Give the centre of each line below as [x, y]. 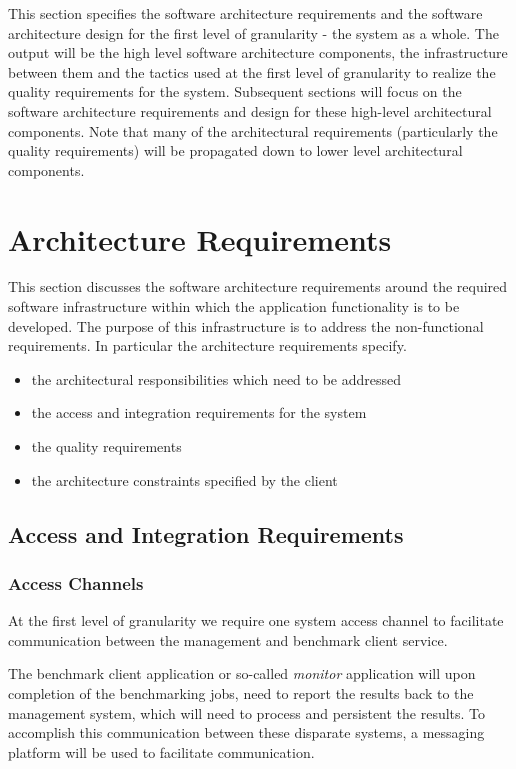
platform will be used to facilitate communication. [161, 751]
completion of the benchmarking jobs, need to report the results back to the [241, 693]
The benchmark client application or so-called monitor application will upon [242, 673]
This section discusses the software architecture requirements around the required [258, 286]
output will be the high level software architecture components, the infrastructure [258, 52]
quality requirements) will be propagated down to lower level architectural [235, 150]
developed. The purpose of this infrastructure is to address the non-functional [246, 325]
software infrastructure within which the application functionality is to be [234, 306]
